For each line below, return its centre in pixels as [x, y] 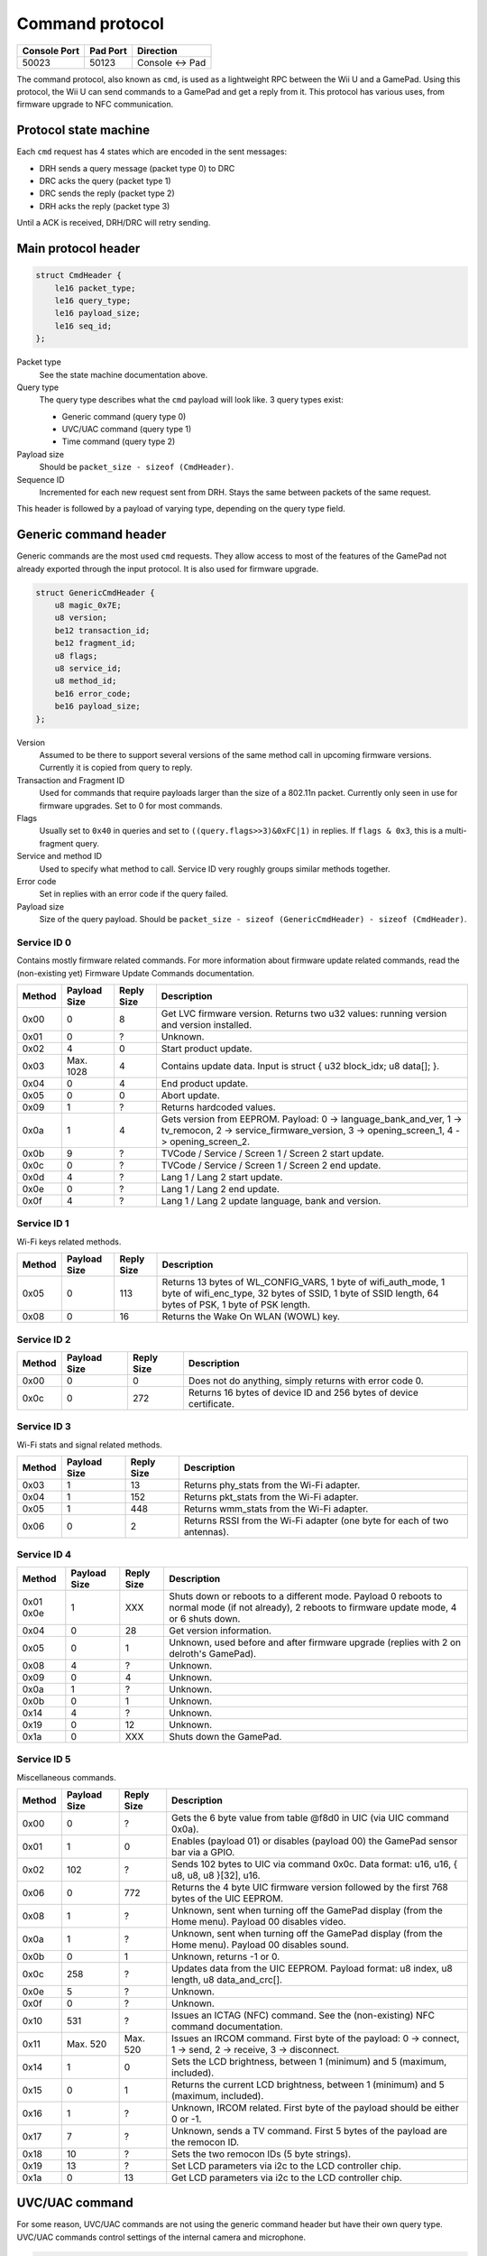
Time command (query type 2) [119, 441]
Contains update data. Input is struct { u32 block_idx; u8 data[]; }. [300, 1066]
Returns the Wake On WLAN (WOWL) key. [251, 1317]
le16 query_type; [93, 300]
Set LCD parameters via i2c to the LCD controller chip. [286, 2166]
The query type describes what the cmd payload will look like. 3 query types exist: [192, 400]
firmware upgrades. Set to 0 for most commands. [131, 805]
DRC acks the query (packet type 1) [105, 181]
